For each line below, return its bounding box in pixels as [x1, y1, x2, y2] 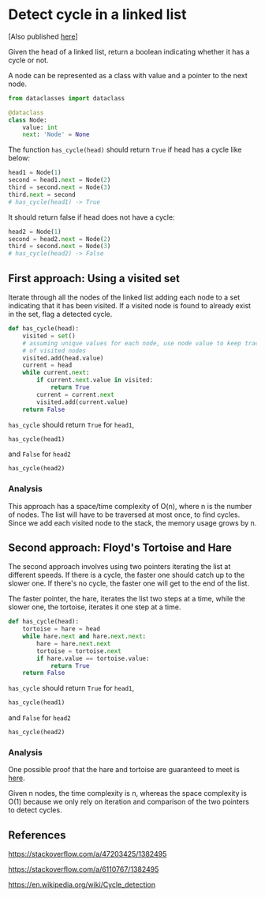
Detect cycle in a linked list [8, 6, 187, 24]
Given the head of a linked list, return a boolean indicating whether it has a [8, 47, 250, 56]
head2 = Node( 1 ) [8, 228, 62, 236]
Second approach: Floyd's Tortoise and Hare [8, 541, 233, 554]
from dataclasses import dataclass [8, 94, 125, 102]
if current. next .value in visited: [36, 376, 154, 384]
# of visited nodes [22, 346, 87, 355]
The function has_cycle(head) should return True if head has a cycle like [8, 145, 242, 155]
